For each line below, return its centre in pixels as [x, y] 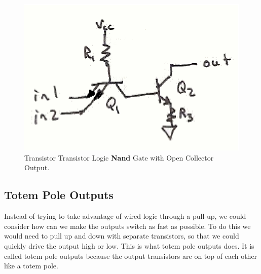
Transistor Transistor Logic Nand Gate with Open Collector [119, 157]
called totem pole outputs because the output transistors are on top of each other [131, 256]
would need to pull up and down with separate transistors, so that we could [122, 236]
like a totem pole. [31, 266]
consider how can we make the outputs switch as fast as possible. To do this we [127, 226]
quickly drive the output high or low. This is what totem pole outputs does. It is [129, 245]
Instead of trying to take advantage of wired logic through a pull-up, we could [125, 216]
